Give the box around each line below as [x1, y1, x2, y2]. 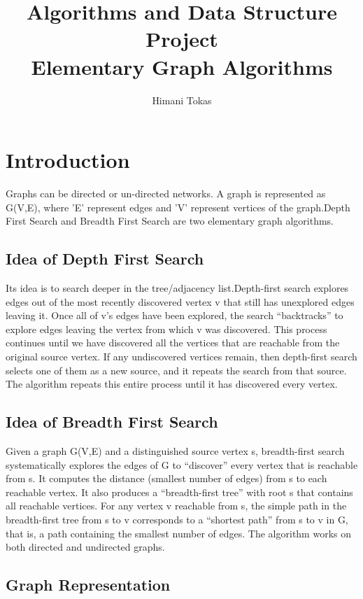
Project [145, 24, 218, 53]
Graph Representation [6, 574, 171, 596]
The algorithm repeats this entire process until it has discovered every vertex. [6, 376, 338, 391]
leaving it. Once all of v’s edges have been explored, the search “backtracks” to [6, 308, 343, 323]
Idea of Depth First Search [6, 248, 204, 269]
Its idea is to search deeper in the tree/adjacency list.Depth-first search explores [6, 281, 349, 295]
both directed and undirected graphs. [6, 540, 165, 554]
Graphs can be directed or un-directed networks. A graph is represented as [6, 186, 326, 201]
